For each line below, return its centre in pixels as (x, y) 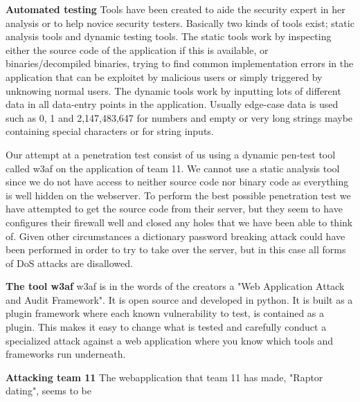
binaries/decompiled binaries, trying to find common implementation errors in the (180, 63)
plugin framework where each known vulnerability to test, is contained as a (165, 313)
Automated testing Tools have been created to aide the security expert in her (175, 9)
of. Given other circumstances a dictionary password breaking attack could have (175, 236)
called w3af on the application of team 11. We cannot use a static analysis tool (173, 168)
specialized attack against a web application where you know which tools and (170, 340)
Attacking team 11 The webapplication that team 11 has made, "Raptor (164, 377)
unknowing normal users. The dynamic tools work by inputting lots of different (173, 90)
